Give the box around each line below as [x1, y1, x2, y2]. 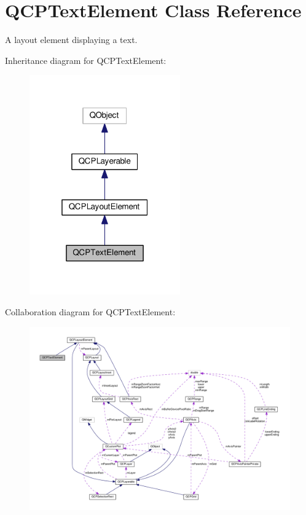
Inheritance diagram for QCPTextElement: [5, 53, 167, 66]
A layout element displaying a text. [5, 33, 138, 46]
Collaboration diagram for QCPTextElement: [5, 305, 176, 318]
